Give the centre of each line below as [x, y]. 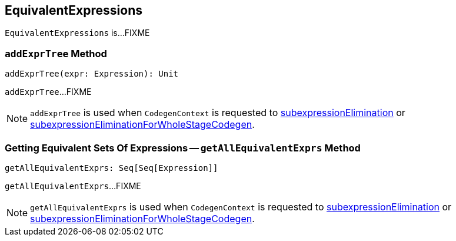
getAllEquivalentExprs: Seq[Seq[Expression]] [111, 168]
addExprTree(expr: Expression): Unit [92, 74]
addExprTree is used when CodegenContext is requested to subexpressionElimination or [218, 113]
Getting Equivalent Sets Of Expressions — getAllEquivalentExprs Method [183, 148]
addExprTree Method [56, 53]
